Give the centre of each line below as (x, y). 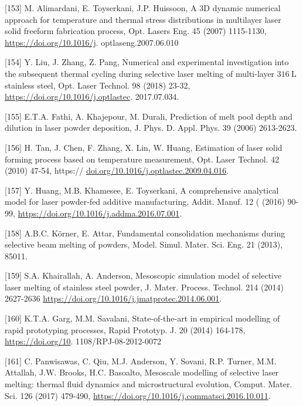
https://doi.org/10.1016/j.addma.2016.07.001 (99, 213)
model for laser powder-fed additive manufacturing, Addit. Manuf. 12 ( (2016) (145, 202)
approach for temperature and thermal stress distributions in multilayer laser (143, 19)
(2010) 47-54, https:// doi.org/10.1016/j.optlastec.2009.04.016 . (117, 170)
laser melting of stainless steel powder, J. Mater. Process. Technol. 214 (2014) (144, 287)
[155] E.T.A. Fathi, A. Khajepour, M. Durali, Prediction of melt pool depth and (149, 116)
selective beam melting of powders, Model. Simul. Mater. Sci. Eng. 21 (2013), (144, 244)
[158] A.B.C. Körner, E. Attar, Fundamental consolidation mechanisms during (145, 233)
